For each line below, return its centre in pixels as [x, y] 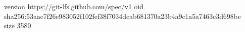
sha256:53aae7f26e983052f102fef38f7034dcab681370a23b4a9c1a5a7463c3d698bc [122, 16]
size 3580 [18, 25]
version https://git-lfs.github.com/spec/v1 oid [74, 6]
